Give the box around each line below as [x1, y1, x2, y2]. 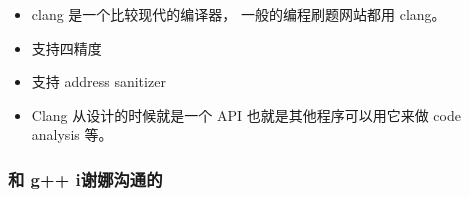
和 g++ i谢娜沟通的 [8, 166, 163, 191]
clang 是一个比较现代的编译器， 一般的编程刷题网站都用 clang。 [31, 4, 446, 24]
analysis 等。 [31, 124, 113, 145]
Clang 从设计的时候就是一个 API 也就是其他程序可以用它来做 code [31, 104, 461, 125]
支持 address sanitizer [31, 71, 166, 92]
